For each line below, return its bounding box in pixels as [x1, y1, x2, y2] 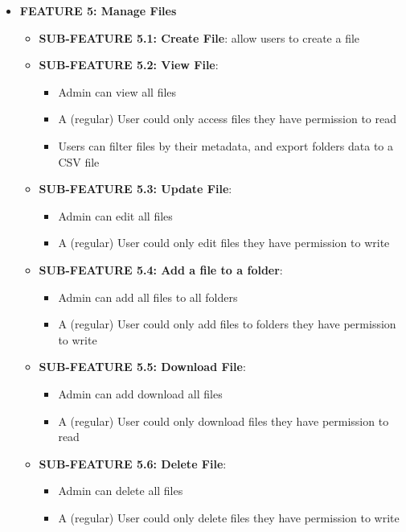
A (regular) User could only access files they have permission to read [58, 110, 397, 127]
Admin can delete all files [58, 482, 183, 499]
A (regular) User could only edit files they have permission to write [58, 234, 390, 251]
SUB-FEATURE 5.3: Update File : [39, 180, 232, 197]
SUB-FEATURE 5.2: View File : [39, 56, 219, 73]
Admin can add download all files [58, 385, 223, 402]
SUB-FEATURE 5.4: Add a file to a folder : [39, 261, 283, 278]
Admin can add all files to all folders [58, 288, 238, 305]
